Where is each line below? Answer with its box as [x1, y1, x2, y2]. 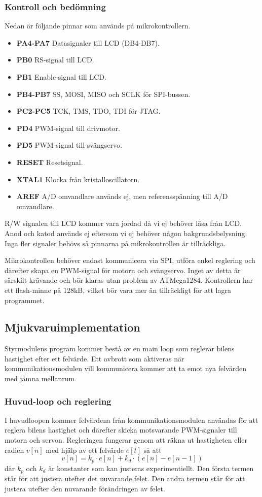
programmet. [5, 294, 45, 305]
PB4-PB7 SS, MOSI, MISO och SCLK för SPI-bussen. [16, 88, 191, 99]
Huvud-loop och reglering [5, 394, 111, 407]
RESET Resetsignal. [16, 156, 83, 167]
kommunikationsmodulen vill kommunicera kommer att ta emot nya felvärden [5, 363, 246, 374]
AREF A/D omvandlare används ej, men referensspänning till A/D [16, 191, 228, 202]
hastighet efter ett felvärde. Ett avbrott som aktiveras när [5, 353, 184, 363]
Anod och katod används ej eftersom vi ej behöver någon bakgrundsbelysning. [5, 227, 247, 238]
